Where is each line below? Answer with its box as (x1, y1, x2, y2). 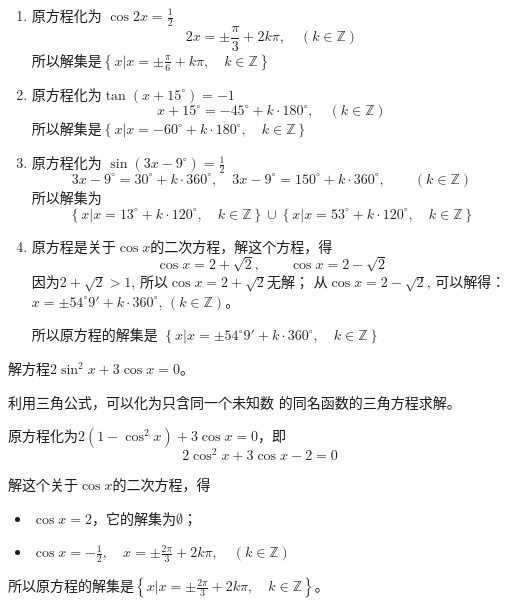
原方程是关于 (31, 235, 116, 256)
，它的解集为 (91, 507, 176, 528)
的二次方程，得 (112, 474, 211, 495)
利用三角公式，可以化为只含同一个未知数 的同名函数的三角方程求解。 (8, 391, 461, 412)
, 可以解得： (426, 271, 506, 292)
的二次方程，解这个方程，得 (150, 235, 333, 256)
